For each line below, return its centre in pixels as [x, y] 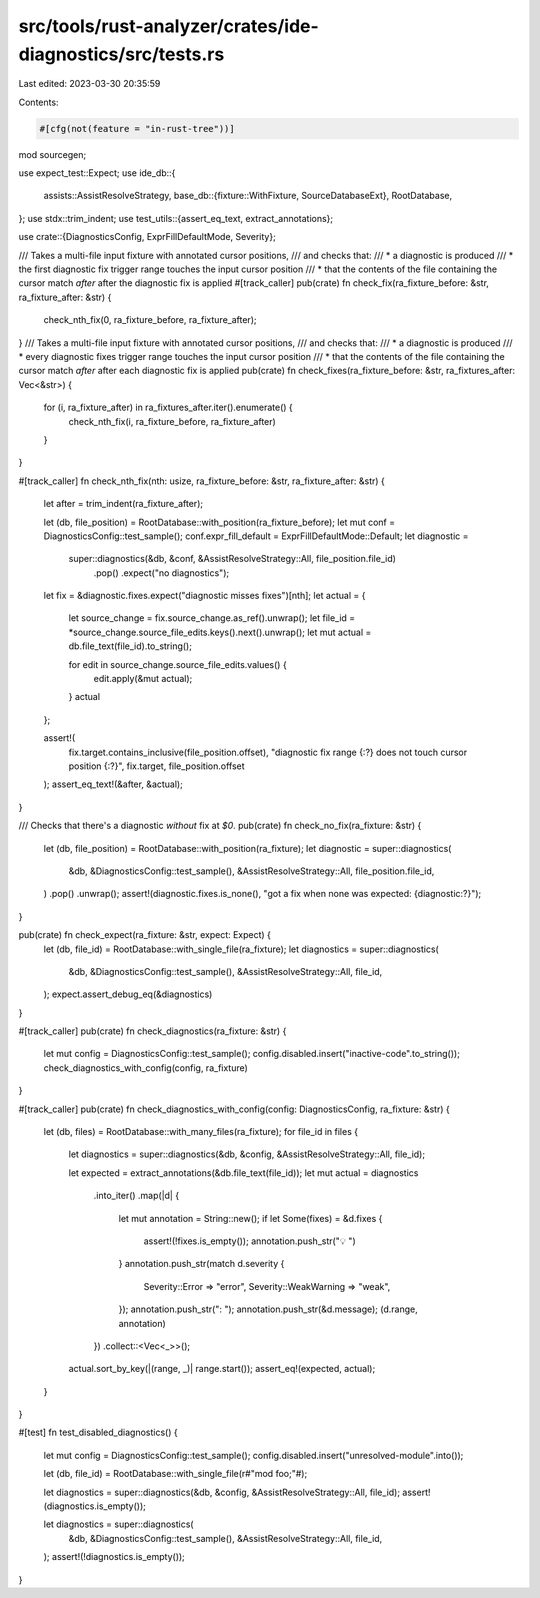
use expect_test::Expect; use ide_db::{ [97, 173]
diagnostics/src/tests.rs [121, 54]
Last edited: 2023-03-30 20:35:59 [89, 84]
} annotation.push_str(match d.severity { [201, 1264]
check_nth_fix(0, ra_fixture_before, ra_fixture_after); [150, 320]
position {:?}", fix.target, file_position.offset [156, 766]
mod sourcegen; [52, 154]
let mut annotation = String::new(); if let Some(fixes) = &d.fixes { [250, 1218]
